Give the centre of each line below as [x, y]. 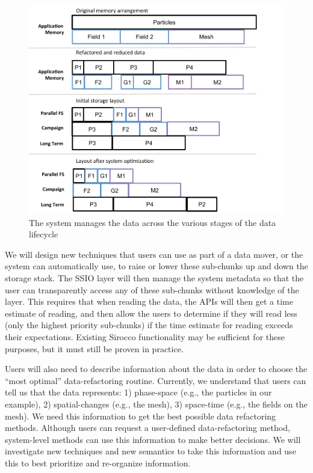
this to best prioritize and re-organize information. [98, 462]
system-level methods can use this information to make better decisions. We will [153, 439]
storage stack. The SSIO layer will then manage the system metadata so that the [154, 278]
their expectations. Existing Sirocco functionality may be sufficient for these [145, 336]
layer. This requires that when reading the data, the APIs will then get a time [149, 301]
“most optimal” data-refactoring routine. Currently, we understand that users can [156, 380]
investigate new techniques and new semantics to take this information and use [150, 451]
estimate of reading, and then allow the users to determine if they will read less [151, 313]
